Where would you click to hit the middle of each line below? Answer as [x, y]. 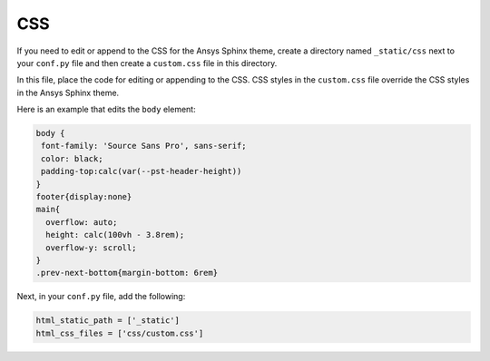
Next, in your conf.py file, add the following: [101, 297]
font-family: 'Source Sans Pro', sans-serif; [144, 146]
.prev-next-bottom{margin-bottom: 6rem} [127, 273]
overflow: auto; [82, 222]
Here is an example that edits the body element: [106, 110]
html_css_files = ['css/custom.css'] [120, 333]
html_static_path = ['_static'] [108, 321]
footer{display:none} [84, 197]
